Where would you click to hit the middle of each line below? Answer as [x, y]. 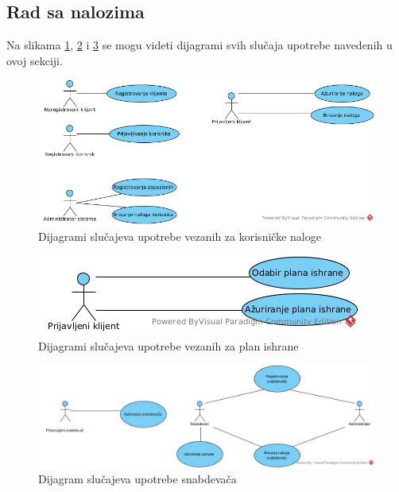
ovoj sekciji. [35, 60]
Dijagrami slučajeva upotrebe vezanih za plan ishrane [169, 345]
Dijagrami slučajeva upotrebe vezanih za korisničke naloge [180, 236]
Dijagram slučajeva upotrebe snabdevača [138, 479]
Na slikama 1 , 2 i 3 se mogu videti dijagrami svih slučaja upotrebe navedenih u [199, 45]
